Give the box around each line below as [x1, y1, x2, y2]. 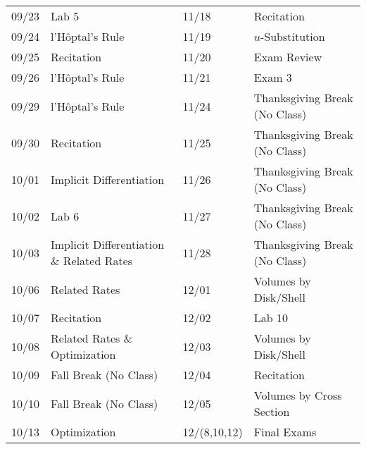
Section [253, 403, 290, 419]
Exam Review [253, 49, 322, 65]
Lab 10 [253, 309, 289, 326]
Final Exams [253, 424, 317, 440]
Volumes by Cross [253, 387, 342, 403]
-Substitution [260, 28, 325, 44]
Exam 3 [253, 69, 292, 85]
